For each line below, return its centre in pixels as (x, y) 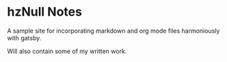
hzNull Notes (44, 12)
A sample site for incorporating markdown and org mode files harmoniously (113, 31)
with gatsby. (24, 37)
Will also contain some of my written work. (67, 51)
